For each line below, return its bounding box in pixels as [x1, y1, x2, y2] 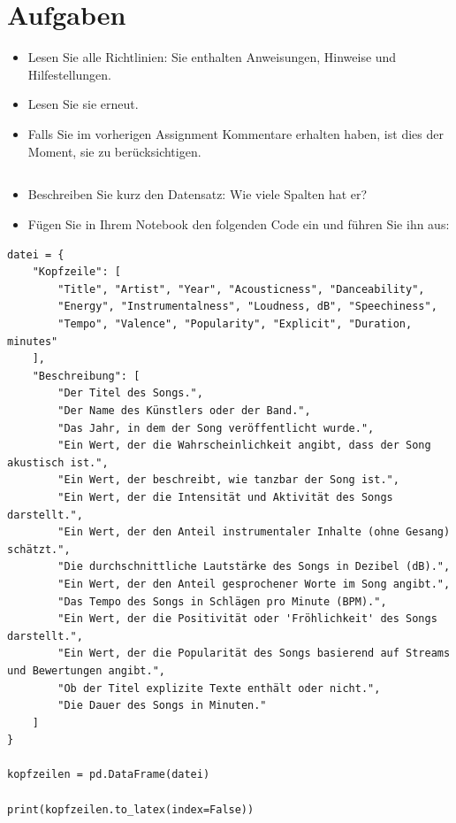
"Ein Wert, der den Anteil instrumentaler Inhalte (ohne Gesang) [57, 526, 451, 539]
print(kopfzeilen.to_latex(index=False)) [7, 803, 255, 816]
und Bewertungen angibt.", [7, 664, 165, 677]
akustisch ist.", [7, 456, 109, 469]
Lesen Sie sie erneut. [27, 95, 139, 113]
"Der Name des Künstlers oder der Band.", [57, 404, 311, 418]
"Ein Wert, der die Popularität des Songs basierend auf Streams [57, 647, 451, 660]
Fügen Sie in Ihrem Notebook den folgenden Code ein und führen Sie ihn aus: [27, 215, 450, 234]
